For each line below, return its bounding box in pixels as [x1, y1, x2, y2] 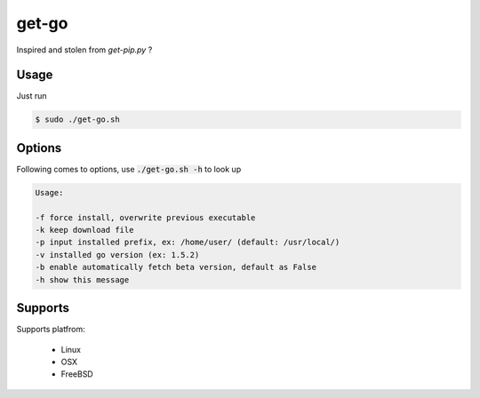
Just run [16, 91, 47, 101]
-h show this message [35, 275, 130, 284]
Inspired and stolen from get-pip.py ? [16, 44, 153, 55]
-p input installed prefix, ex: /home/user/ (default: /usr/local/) [35, 237, 340, 248]
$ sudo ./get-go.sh [35, 115, 120, 124]
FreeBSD [60, 369, 93, 379]
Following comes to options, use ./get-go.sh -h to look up [16, 163, 242, 174]
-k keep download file [35, 225, 134, 235]
